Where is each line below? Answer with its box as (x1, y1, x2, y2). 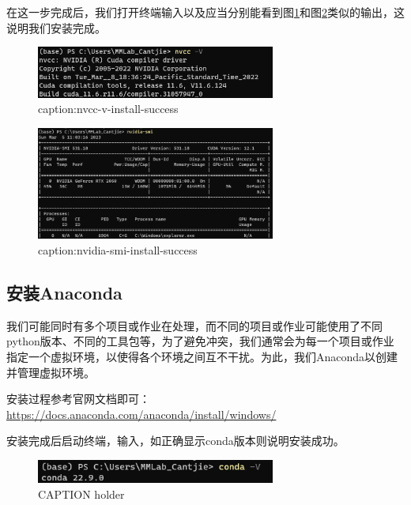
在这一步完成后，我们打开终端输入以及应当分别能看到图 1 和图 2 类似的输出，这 (6, 4, 405, 20)
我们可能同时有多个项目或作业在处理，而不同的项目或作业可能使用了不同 (6, 317, 383, 334)
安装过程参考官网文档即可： (6, 390, 150, 407)
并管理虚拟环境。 (6, 364, 95, 380)
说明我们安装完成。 (6, 19, 106, 36)
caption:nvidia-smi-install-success (38, 242, 198, 258)
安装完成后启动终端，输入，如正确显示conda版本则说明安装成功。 (6, 432, 345, 449)
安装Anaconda (6, 281, 123, 305)
